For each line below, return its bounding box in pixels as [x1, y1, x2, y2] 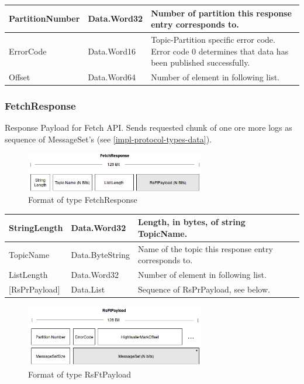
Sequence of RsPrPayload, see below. [137, 283, 270, 295]
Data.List [71, 283, 105, 295]
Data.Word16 [88, 45, 136, 57]
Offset [9, 70, 30, 83]
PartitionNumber [9, 12, 80, 25]
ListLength [9, 269, 48, 281]
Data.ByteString [71, 248, 130, 260]
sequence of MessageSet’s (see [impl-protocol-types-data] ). [5, 132, 212, 145]
